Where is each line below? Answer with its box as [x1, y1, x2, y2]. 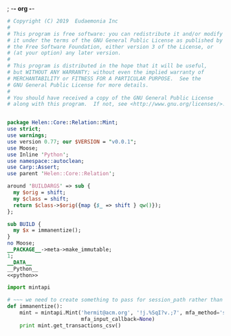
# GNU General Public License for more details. [7, 81, 149, 89]
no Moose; [7, 240, 36, 247]
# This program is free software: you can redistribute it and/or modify [7, 30, 223, 37]
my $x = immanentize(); [13, 227, 81, 234]
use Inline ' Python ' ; [7, 151, 69, 158]
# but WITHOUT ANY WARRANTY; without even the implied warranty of [7, 69, 205, 76]
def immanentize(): [7, 303, 63, 310]
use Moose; [7, 144, 38, 152]
